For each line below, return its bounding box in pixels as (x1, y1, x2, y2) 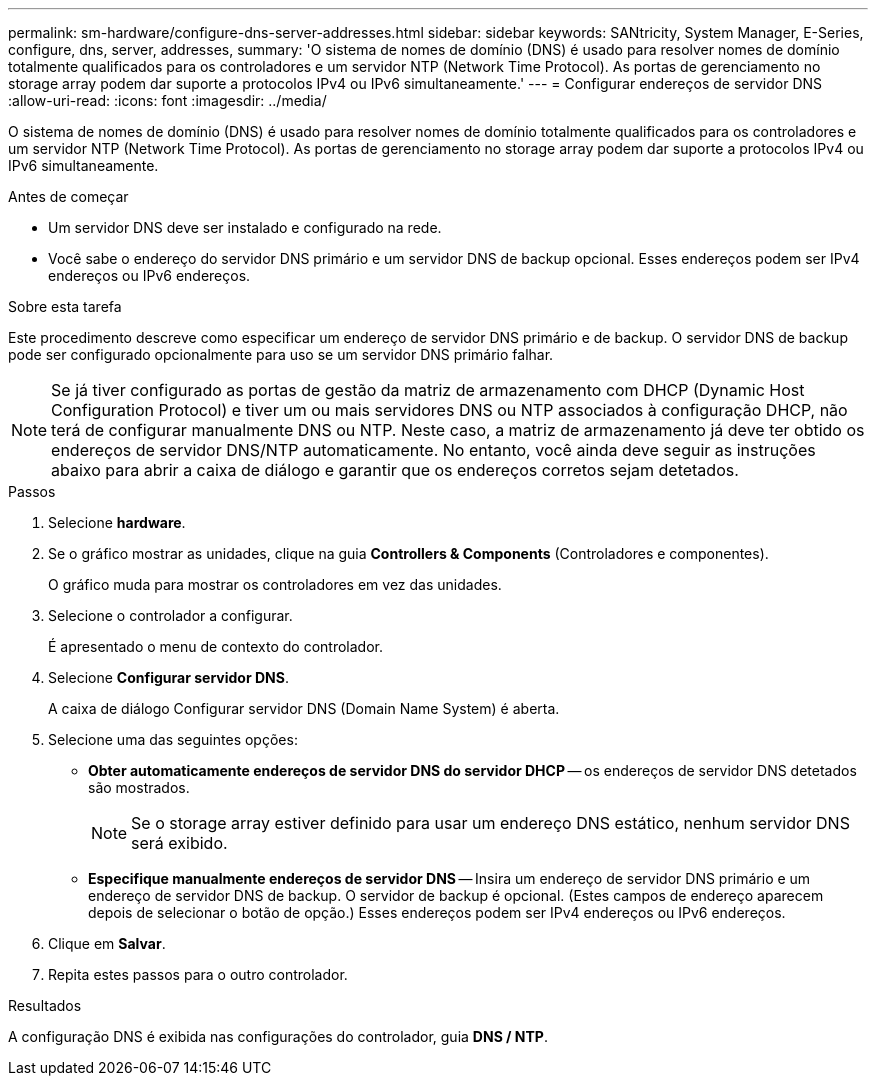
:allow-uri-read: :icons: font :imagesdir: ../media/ (8, 92, 327, 109)
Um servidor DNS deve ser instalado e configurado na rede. (48, 219, 442, 236)
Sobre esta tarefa (8, 298, 122, 315)
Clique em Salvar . (48, 935, 166, 952)
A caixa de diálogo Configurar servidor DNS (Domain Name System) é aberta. (48, 700, 560, 717)
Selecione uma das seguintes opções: (48, 731, 298, 748)
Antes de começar (8, 188, 129, 205)
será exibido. (131, 833, 228, 853)
